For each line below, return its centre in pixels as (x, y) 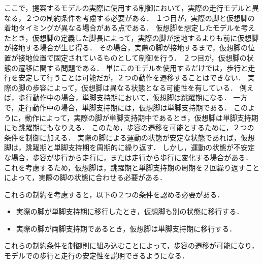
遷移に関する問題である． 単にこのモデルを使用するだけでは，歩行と (133, 67)
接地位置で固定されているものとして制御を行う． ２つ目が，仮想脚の (132, 57)
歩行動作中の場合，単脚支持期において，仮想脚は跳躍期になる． (124, 97)
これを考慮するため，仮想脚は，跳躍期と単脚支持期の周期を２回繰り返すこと (132, 167)
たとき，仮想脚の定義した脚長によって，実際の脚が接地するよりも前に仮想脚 (131, 37)
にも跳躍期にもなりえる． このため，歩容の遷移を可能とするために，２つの (129, 127)
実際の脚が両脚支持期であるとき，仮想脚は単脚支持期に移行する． (126, 228)
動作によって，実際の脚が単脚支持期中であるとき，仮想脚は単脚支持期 (142, 117)
